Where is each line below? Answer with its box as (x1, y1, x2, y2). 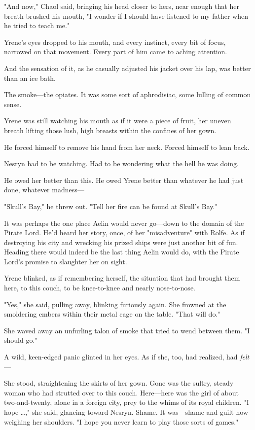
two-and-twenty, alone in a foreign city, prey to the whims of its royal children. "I (4, 397, 249, 407)
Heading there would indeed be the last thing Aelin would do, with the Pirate (4, 247, 239, 257)
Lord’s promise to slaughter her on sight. (4, 256, 127, 266)
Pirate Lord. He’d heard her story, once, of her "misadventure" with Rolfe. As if (4, 227, 245, 238)
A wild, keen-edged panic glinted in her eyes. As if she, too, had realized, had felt (4, 352, 250, 362)
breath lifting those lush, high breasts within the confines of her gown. (4, 125, 217, 135)
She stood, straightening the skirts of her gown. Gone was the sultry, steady (4, 378, 234, 388)
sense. (4, 99, 22, 109)
